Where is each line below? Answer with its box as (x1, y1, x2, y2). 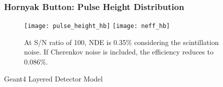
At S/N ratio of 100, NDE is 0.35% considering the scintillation (24, 36, 219, 47)
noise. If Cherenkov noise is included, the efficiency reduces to (24, 46, 213, 57)
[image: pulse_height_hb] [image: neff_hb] (24, 22, 170, 30)
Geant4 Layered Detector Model (4, 73, 103, 83)
